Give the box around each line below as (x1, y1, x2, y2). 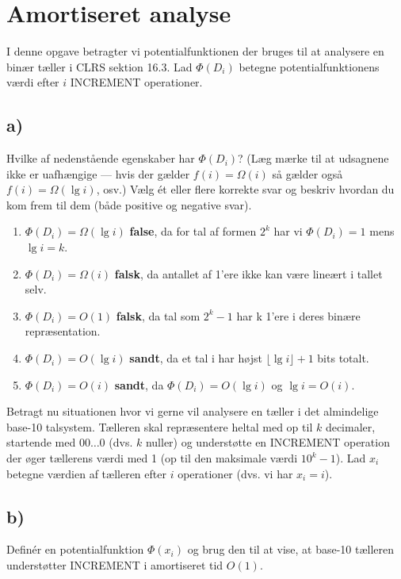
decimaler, (325, 418, 376, 435)
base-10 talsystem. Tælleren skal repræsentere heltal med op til (6, 418, 313, 435)
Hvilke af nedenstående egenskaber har (6, 150, 195, 167)
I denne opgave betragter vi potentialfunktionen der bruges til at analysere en (6, 43, 384, 59)
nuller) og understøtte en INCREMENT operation (145, 434, 390, 451)
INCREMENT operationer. (70, 74, 203, 90)
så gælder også (272, 165, 343, 182)
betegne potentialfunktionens (239, 58, 380, 75)
